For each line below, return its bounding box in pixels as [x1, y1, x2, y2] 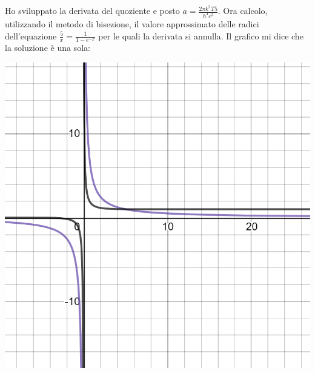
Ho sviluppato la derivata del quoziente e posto [5, 4, 180, 17]
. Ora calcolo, [217, 4, 268, 17]
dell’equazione [5, 29, 57, 42]
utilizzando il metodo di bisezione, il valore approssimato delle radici [5, 17, 259, 30]
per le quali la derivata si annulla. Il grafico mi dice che [98, 29, 303, 42]
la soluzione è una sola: [5, 41, 90, 54]
